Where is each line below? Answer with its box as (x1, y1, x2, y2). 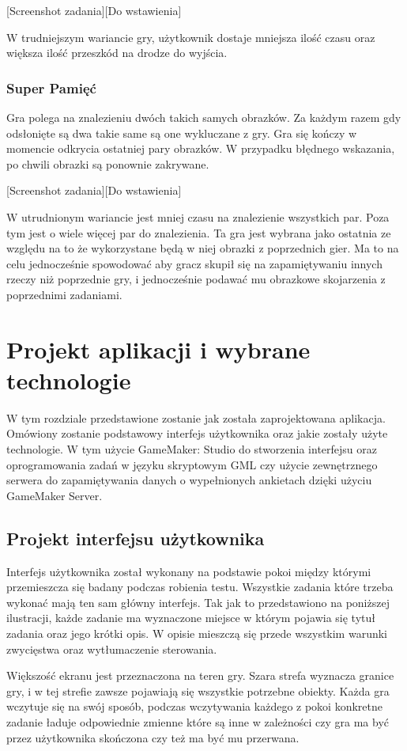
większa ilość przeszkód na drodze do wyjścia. (6, 44, 228, 61)
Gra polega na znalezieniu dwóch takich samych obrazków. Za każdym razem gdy (6, 109, 401, 125)
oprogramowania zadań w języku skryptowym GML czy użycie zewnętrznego (6, 456, 378, 472)
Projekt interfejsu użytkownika (6, 525, 265, 550)
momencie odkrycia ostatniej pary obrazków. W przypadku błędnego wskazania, (6, 140, 395, 157)
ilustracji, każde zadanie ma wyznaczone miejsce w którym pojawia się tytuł (6, 609, 375, 626)
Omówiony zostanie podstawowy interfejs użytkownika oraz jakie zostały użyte (6, 425, 388, 442)
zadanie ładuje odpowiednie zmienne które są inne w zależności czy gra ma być (6, 713, 389, 730)
